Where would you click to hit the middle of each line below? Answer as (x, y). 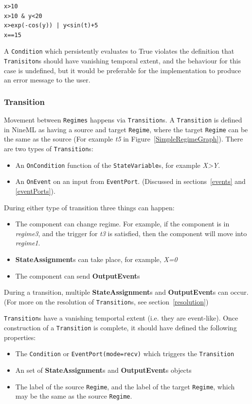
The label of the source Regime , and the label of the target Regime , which (125, 386)
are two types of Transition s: (49, 148)
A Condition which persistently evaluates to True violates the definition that (119, 51)
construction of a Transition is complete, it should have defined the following (120, 328)
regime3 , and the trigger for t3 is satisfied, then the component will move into (131, 233)
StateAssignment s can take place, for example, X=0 (96, 259)
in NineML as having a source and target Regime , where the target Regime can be (126, 129)
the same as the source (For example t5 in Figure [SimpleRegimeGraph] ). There (124, 139)
